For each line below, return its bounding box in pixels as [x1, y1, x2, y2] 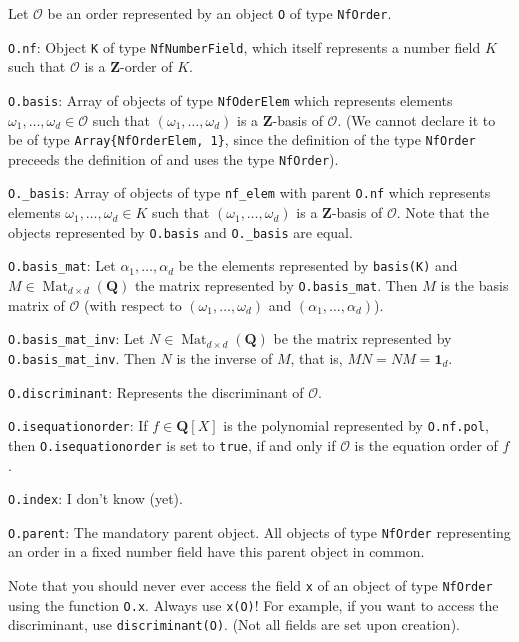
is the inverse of [176, 347, 273, 368]
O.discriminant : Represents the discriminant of [8, 381, 304, 402]
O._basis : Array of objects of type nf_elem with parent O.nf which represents [8, 182, 491, 203]
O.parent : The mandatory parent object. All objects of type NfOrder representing [8, 521, 511, 542]
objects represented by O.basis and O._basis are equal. [8, 221, 353, 242]
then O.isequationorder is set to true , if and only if [8, 434, 336, 455]
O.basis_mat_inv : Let [8, 328, 145, 349]
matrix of [8, 294, 65, 315]
